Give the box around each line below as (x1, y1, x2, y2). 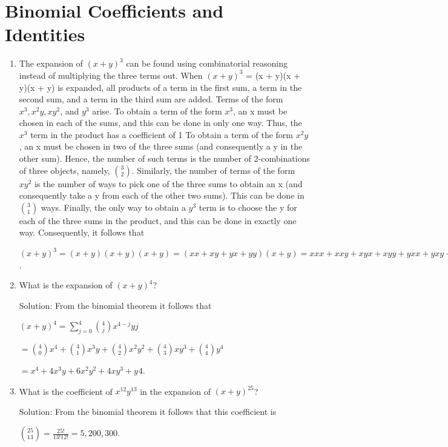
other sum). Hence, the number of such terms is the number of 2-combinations (19, 152, 310, 165)
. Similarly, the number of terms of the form (131, 164, 295, 176)
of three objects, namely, (19, 164, 110, 176)
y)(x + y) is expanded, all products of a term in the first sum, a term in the (19, 81, 302, 93)
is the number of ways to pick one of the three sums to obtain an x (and (35, 177, 303, 190)
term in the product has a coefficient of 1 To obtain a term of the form (30, 128, 293, 141)
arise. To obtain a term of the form (92, 104, 222, 117)
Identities (5, 22, 85, 47)
